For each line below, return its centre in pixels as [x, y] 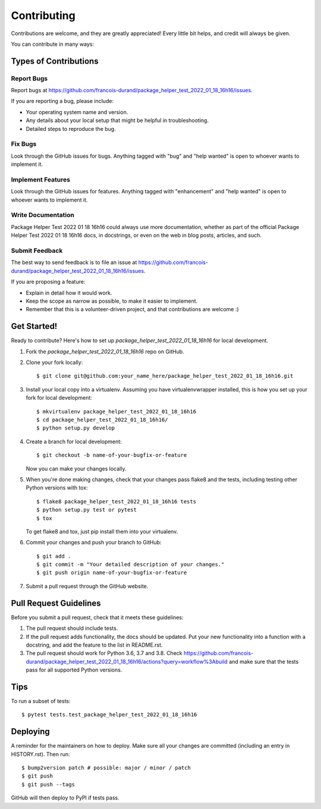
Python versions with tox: [57, 488]
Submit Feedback [37, 251]
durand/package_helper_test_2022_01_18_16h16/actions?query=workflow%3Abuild [127, 661]
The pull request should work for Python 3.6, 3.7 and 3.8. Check [104, 653]
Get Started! [34, 326]
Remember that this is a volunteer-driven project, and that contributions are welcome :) [132, 309]
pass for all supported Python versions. [74, 670]
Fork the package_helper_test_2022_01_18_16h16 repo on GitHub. [105, 352]
